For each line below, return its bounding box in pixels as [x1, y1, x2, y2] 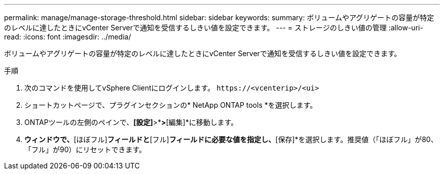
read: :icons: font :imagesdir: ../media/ [4, 32, 131, 41]
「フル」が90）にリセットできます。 [24, 145, 146, 154]
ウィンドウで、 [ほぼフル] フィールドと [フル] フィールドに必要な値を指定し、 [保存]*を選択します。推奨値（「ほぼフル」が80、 [24, 135, 438, 144]
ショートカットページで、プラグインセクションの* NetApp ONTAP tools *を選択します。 [24, 101, 317, 109]
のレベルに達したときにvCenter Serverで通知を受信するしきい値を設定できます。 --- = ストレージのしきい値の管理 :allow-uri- [4, 23, 423, 32]
